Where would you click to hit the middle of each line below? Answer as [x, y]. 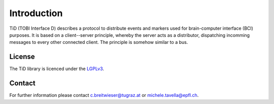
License [22, 57]
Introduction [36, 13]
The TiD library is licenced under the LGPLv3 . [57, 69]
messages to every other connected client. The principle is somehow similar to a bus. [99, 42]
